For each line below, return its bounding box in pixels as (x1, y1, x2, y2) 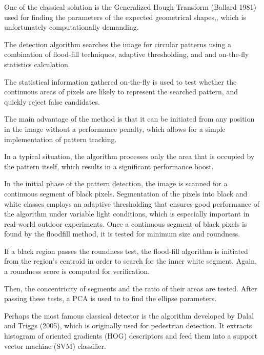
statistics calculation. (4, 58, 70, 69)
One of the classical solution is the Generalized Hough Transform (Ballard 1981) (4, 2, 256, 12)
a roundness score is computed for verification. (4, 266, 150, 277)
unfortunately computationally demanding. (4, 22, 139, 32)
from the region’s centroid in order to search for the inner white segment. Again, (4, 255, 257, 266)
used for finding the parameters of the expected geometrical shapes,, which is (4, 11, 246, 22)
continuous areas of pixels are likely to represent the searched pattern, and (4, 86, 238, 97)
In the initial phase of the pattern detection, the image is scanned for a (4, 178, 228, 189)
